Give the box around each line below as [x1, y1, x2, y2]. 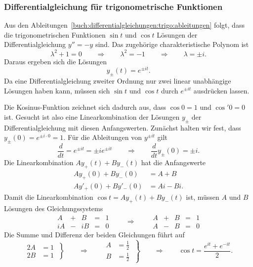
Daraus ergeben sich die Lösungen [4, 56, 107, 66]
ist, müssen [186, 192, 219, 202]
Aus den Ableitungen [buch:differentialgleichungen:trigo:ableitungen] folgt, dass [4, 20, 245, 30]
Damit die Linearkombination [4, 192, 93, 202]
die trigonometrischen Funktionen [4, 29, 106, 40]
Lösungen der [157, 29, 198, 40]
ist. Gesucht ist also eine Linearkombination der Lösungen [4, 111, 180, 122]
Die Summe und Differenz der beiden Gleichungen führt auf [4, 229, 185, 239]
